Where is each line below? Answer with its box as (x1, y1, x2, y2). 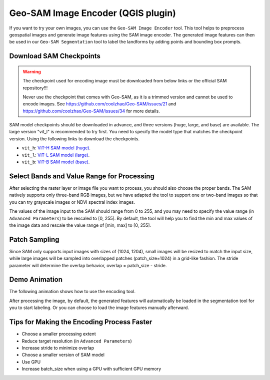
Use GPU (21, 359, 41, 365)
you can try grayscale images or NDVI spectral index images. (9, 199, 135, 205)
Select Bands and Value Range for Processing (9, 172, 154, 180)
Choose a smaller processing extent (21, 331, 96, 337)
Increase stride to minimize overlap (21, 345, 94, 351)
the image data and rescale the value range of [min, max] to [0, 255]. (9, 222, 151, 228)
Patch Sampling (9, 235, 59, 244)
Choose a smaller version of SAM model (21, 352, 105, 358)
